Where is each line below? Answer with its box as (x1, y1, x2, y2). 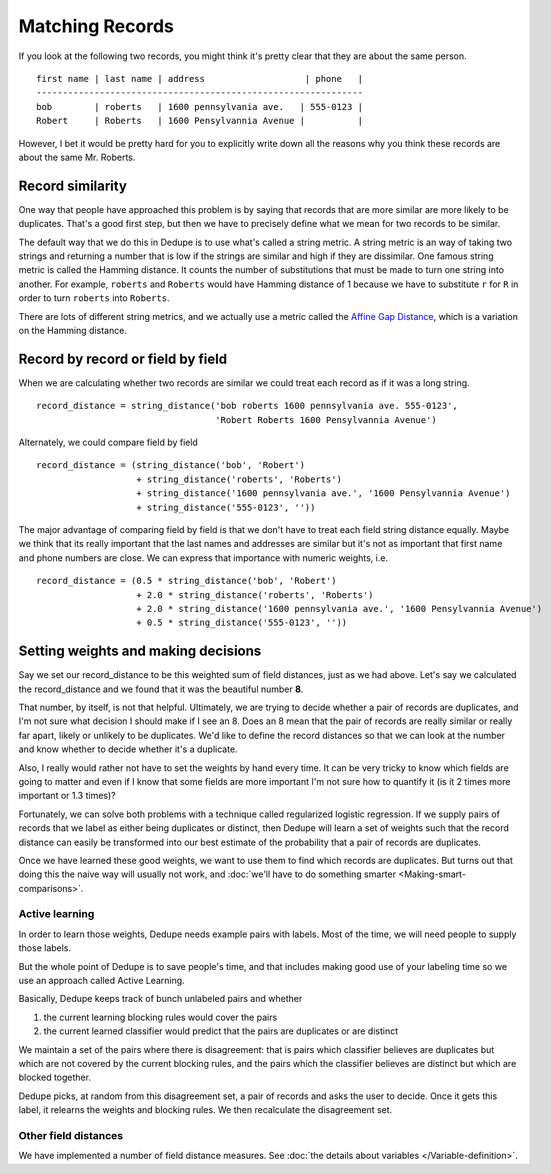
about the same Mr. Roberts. (18, 151, 136, 163)
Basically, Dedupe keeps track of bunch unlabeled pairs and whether (18, 993, 303, 1005)
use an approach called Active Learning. (18, 974, 185, 986)
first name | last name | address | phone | (36, 73, 364, 84)
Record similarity (18, 177, 127, 194)
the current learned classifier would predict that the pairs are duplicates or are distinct (43, 1025, 399, 1037)
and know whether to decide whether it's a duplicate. (18, 743, 239, 755)
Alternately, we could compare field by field (18, 436, 199, 448)
